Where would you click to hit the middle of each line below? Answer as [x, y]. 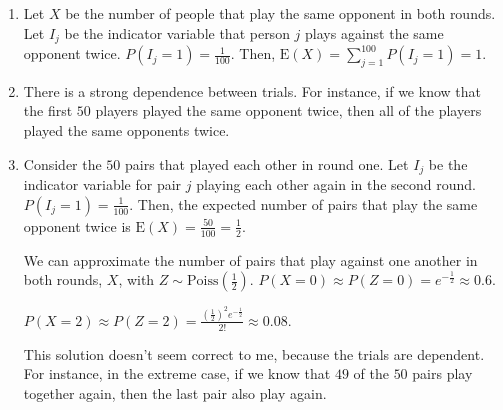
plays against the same [374, 32]
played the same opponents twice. [126, 130]
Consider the [62, 163]
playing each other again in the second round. [336, 184]
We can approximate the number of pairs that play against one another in [250, 259]
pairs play [442, 373]
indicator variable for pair [102, 184]
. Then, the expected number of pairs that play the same [303, 203]
